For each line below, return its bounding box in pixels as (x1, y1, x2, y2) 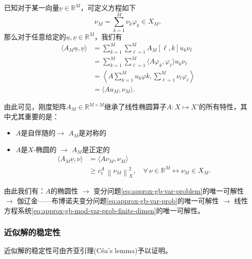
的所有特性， (199, 101, 241, 112)
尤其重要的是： (10, 111, 59, 121)
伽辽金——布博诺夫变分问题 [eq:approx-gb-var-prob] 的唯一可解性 (17, 195, 219, 205)
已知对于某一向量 (4, 2, 59, 12)
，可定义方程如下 (80, 2, 136, 12)
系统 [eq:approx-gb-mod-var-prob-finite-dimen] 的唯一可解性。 (17, 205, 205, 215)
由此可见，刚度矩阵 (4, 101, 66, 112)
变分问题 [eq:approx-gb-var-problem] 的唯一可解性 (93, 186, 244, 196)
